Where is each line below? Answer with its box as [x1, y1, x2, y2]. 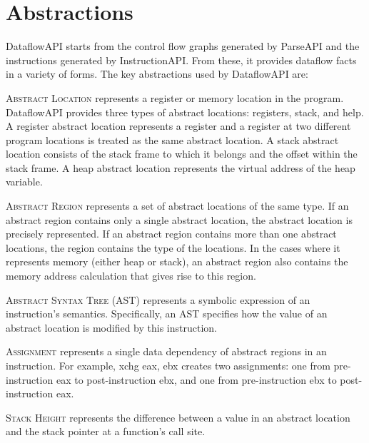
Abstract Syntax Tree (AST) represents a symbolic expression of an [6, 292, 310, 307]
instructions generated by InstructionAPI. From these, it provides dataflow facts [6, 52, 357, 67]
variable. [6, 174, 43, 189]
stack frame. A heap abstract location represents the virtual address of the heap [6, 160, 355, 175]
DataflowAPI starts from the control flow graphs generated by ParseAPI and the [6, 39, 360, 54]
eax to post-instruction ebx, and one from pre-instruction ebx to [56, 372, 337, 387]
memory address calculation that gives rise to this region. [6, 268, 256, 283]
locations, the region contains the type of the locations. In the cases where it [6, 240, 340, 255]
